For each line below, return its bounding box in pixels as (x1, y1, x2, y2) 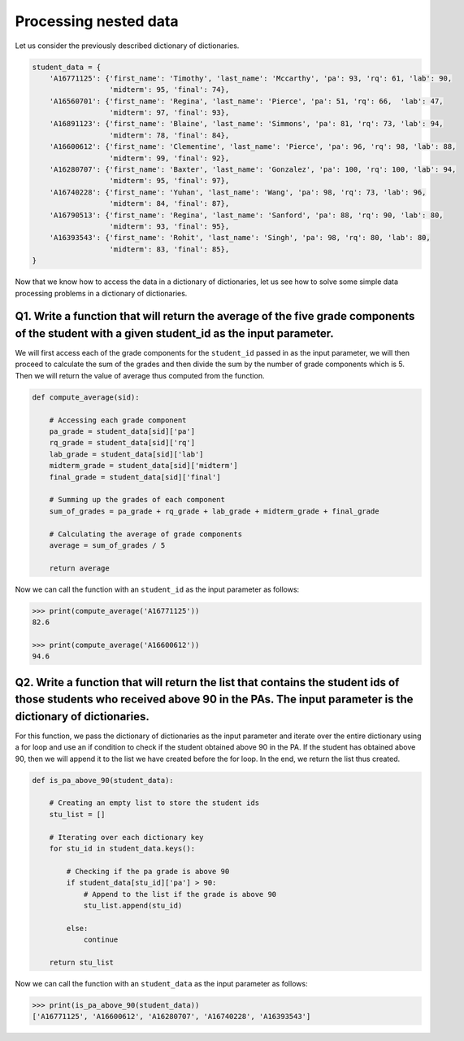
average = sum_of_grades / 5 (49, 540, 166, 549)
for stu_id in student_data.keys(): (49, 844, 195, 853)
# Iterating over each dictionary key (49, 833, 204, 842)
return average (49, 563, 110, 573)
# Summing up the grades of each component (49, 495, 225, 505)
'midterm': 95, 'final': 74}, (109, 85, 230, 94)
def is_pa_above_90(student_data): (32, 776, 174, 785)
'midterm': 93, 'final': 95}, (109, 222, 230, 231)
